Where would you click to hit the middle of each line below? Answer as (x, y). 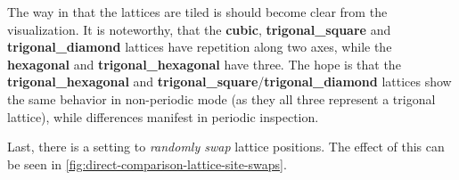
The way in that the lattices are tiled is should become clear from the (197, 12)
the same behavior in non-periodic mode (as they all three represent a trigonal (221, 98)
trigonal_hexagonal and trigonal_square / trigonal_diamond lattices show (229, 82)
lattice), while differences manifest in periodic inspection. (163, 116)
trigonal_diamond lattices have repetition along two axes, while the (200, 47)
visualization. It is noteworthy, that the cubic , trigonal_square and (199, 29)
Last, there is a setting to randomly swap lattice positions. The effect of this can (226, 147)
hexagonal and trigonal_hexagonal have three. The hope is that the (204, 64)
